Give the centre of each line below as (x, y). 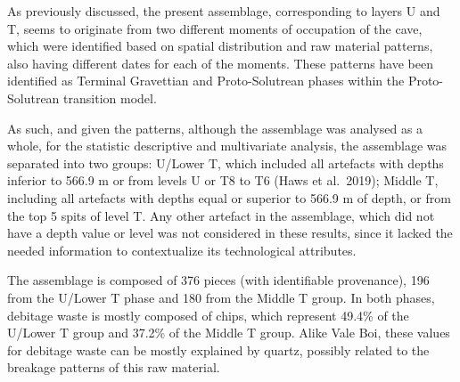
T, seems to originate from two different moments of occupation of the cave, (215, 28)
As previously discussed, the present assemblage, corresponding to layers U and (224, 11)
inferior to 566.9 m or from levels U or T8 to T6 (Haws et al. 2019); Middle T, (223, 180)
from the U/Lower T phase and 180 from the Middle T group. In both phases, (221, 297)
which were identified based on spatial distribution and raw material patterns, (220, 46)
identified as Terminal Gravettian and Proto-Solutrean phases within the (206, 81)
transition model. (110, 98)
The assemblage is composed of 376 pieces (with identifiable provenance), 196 (218, 280)
